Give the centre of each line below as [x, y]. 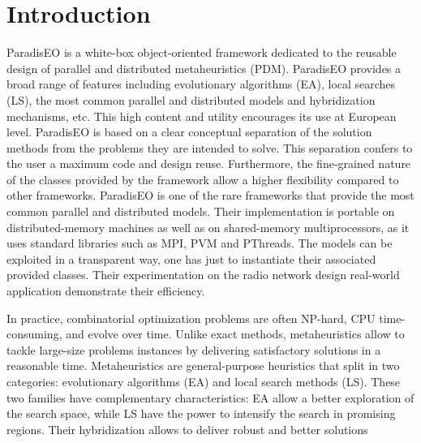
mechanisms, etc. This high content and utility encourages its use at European [202, 116]
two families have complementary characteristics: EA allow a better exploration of [210, 397]
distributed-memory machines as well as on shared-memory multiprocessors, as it [208, 227]
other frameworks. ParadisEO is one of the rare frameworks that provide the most [210, 195]
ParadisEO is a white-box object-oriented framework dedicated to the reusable [202, 52]
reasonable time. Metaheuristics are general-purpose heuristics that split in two [203, 366]
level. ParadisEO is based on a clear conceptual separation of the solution [189, 132]
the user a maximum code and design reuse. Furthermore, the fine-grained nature [209, 163]
